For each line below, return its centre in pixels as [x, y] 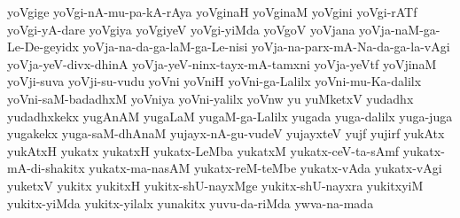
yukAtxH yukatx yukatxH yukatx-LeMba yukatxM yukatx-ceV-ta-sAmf [203, 150]
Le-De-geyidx [43, 47]
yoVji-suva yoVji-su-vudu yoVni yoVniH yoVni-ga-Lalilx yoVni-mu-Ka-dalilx [214, 81]
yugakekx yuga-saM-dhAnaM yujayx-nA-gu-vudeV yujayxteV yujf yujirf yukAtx [226, 133]
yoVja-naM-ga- [400, 29]
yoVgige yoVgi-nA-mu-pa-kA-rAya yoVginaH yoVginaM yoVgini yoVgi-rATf [212, 12]
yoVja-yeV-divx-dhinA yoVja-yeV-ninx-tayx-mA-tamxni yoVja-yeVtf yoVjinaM [222, 63]
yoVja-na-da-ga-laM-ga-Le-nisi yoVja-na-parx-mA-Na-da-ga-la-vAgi [266, 47]
